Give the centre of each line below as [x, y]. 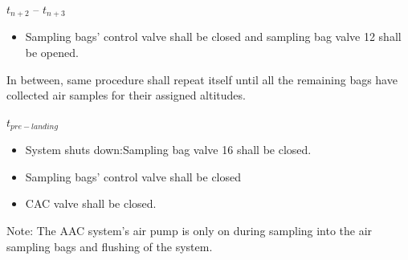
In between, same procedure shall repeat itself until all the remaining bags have [202, 79]
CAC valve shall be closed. [91, 203]
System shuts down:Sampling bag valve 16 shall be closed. [168, 150]
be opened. [52, 53]
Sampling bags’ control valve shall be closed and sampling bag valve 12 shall [213, 37]
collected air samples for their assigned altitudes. [126, 95]
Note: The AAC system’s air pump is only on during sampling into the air [190, 231]
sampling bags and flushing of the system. [110, 246]
